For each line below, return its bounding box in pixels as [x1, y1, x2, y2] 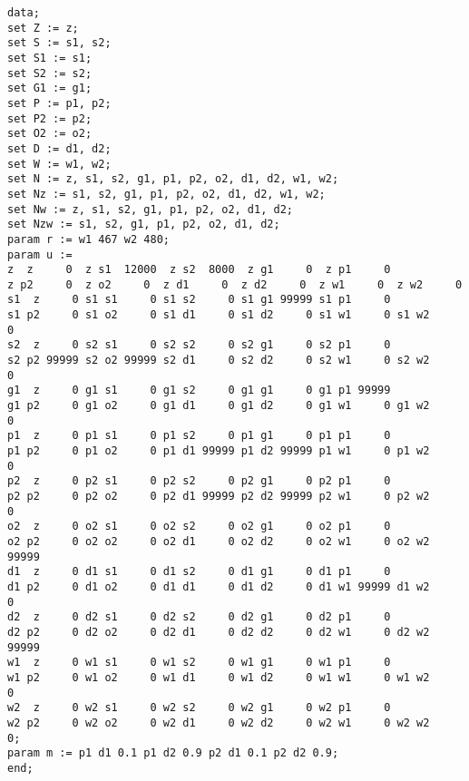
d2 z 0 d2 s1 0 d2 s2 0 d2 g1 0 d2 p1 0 [7, 610, 391, 624]
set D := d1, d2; [7, 142, 112, 155]
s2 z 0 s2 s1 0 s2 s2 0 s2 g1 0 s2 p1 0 [7, 338, 391, 352]
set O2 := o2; [7, 127, 93, 141]
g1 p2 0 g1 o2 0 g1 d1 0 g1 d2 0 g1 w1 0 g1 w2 [7, 399, 430, 413]
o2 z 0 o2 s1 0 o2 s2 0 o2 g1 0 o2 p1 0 [7, 520, 391, 533]
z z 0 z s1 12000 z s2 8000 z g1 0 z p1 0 [7, 263, 391, 277]
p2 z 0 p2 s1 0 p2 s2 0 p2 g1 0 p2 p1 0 [7, 474, 391, 488]
